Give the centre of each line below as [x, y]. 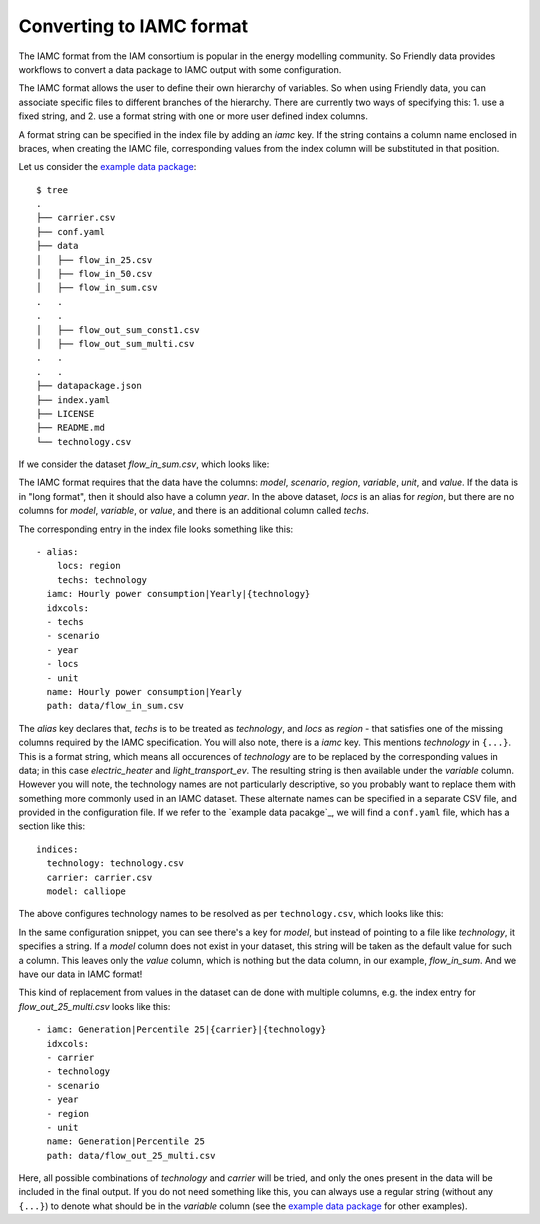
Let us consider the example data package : [107, 167]
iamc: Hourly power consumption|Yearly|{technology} [178, 594]
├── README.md [70, 428]
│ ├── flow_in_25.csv [94, 259]
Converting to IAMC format [133, 26]
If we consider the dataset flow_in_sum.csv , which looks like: [144, 464]
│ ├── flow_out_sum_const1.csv [118, 329]
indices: [57, 849]
